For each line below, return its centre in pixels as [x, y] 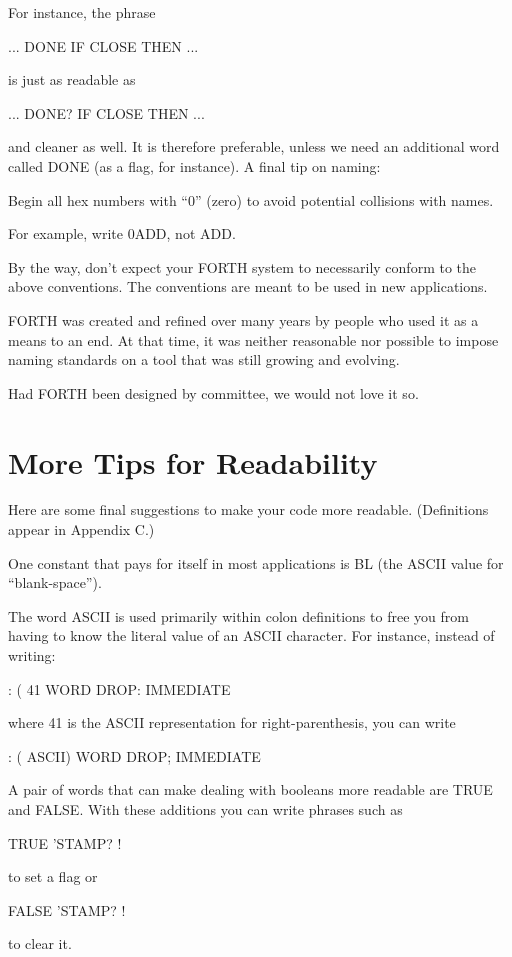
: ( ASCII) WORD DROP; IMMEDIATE [134, 755]
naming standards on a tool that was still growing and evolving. [204, 359]
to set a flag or [53, 876]
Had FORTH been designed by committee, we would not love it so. [213, 392]
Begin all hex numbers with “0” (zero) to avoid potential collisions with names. [251, 199]
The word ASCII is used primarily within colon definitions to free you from [238, 615]
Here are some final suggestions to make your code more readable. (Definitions [248, 509]
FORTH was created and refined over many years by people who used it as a [243, 319]
